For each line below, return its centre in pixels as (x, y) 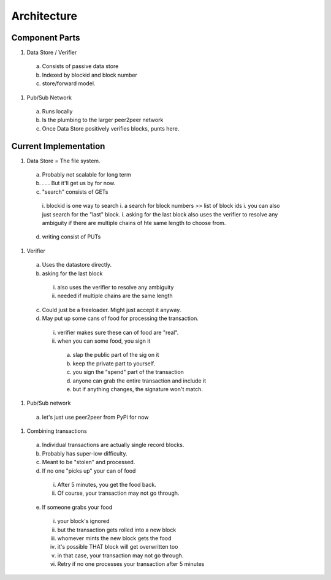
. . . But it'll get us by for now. (79, 183)
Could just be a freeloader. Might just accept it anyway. (112, 310)
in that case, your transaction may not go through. (120, 555)
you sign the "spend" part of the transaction (128, 372)
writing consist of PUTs (71, 237)
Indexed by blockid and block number (89, 75)
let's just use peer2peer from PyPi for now (96, 417)
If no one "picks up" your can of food (89, 471)
